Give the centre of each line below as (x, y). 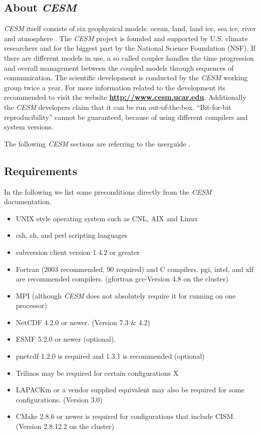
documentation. (28, 201)
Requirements (41, 170)
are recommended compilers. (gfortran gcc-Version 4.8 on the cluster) (122, 279)
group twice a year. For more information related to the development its (115, 87)
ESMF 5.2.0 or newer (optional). (66, 339)
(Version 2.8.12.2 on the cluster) (65, 426)
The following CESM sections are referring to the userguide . (97, 143)
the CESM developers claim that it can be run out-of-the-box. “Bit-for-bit (118, 107)
